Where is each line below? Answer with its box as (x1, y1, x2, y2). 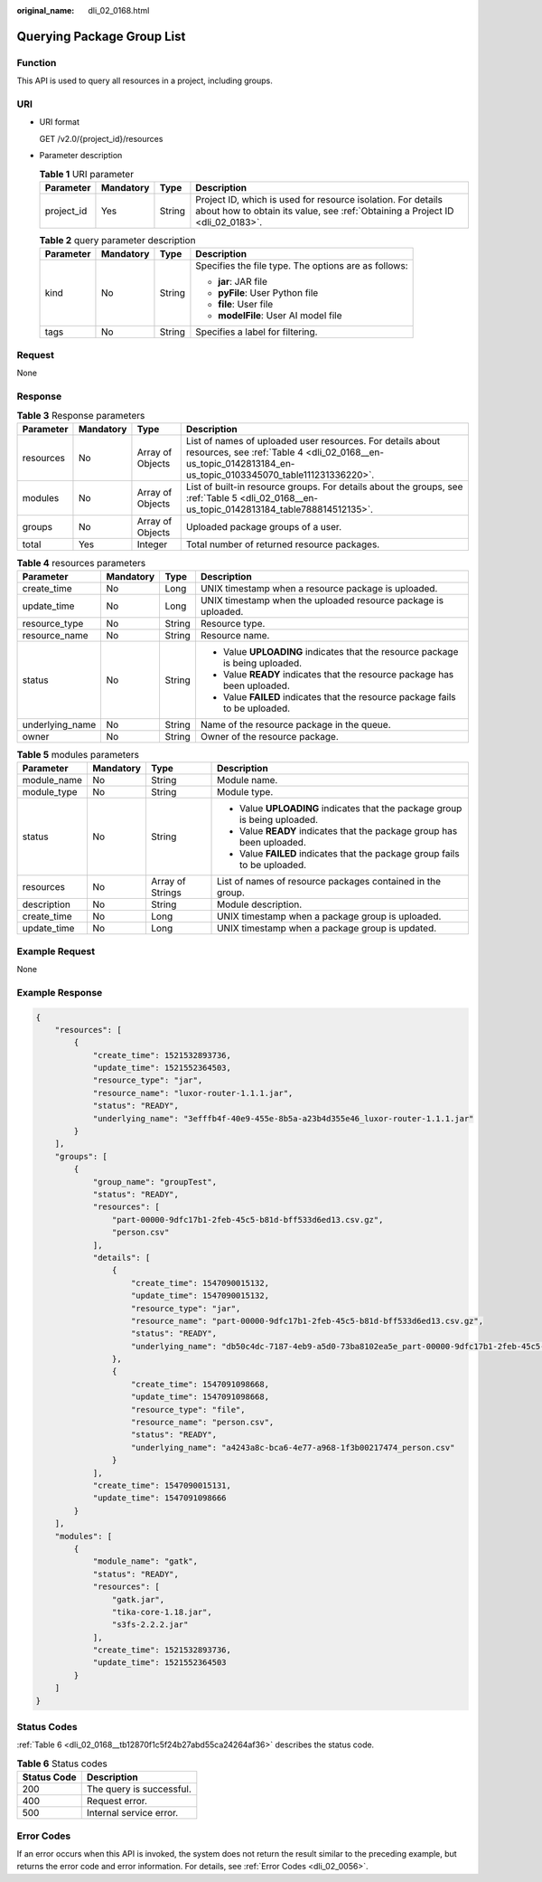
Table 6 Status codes (16, 1757, 107, 1770)
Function (16, 56, 57, 69)
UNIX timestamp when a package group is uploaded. (217, 910, 442, 922)
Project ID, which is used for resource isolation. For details (195, 193, 443, 205)
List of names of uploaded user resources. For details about (185, 435, 441, 448)
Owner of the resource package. (200, 730, 339, 742)
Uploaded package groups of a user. (185, 521, 342, 534)
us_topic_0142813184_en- (185, 458, 295, 470)
